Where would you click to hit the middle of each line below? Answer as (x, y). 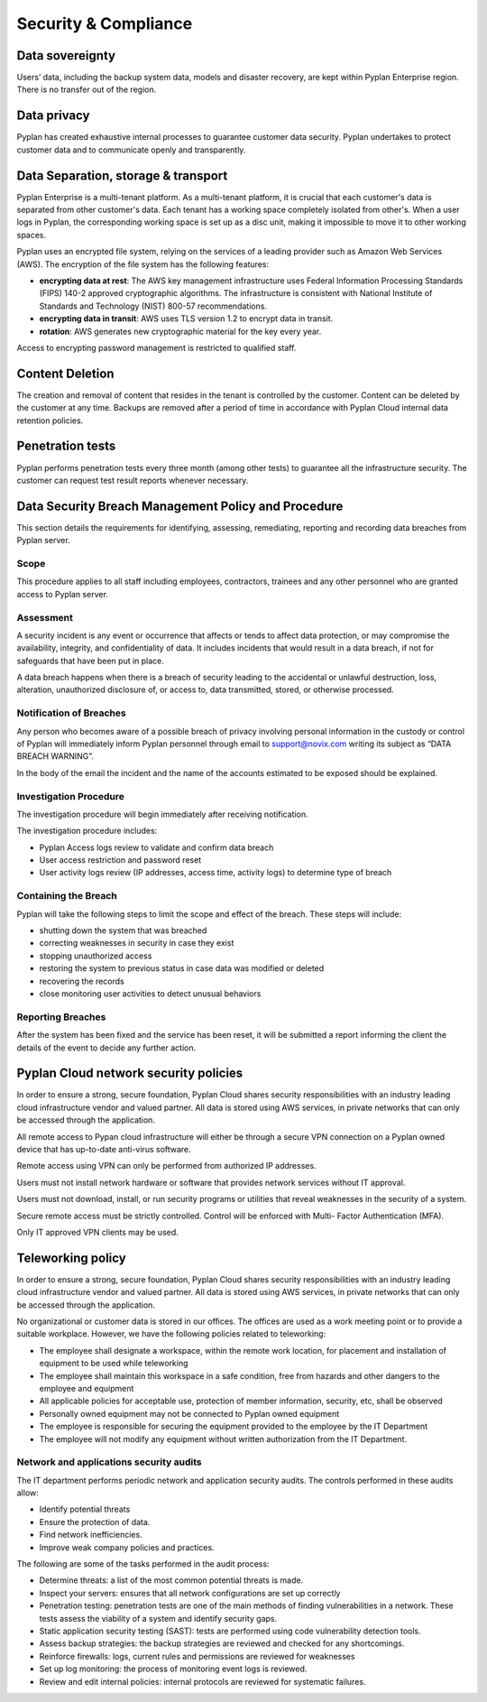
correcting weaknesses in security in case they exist (137, 943)
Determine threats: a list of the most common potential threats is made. (171, 1580)
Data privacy (53, 116)
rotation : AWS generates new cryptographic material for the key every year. (180, 331)
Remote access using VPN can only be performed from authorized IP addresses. (166, 1166)
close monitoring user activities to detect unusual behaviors (150, 994)
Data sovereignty (66, 55)
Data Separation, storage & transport (122, 176)
